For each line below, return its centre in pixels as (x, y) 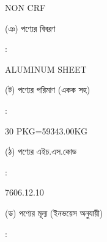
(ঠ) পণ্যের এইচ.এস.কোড (41, 151)
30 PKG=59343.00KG (46, 130)
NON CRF (25, 7)
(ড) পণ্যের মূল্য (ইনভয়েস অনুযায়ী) (54, 212)
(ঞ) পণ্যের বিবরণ (30, 28)
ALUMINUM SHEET (46, 69)
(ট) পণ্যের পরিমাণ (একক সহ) (48, 90)
